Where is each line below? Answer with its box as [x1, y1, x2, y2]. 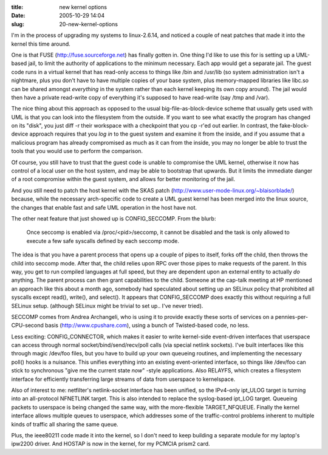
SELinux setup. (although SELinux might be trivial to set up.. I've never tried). [11, 302, 203, 309]
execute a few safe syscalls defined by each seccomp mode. [26, 237, 179, 244]
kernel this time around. [11, 40, 71, 47]
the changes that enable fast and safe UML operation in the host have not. [11, 204, 197, 211]
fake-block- [279, 122, 309, 129]
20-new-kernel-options [59, 20, 118, 27]
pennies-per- [275, 313, 309, 320]
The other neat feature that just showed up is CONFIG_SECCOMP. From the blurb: [11, 214, 216, 222]
